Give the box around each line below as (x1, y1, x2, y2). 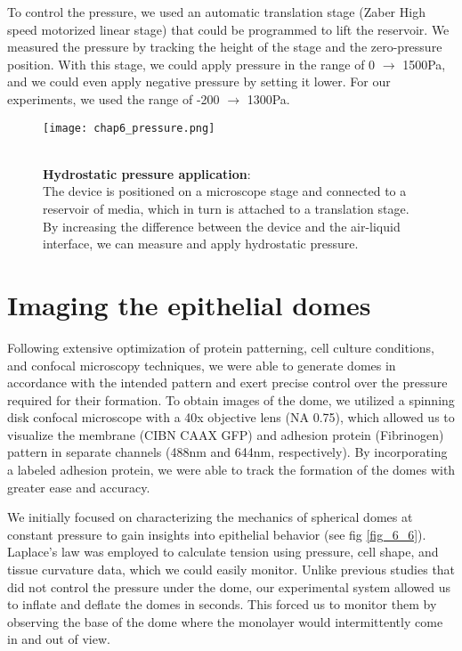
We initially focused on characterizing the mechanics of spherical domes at (7, 508, 413, 526)
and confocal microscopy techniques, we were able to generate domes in (7, 355, 396, 374)
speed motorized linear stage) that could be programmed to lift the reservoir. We (7, 20, 450, 38)
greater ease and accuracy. (7, 477, 150, 496)
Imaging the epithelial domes (7, 286, 371, 322)
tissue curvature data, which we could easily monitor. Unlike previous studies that (7, 560, 456, 579)
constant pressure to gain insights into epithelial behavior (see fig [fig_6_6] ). (7, 525, 426, 543)
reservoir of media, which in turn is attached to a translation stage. (43, 199, 409, 217)
